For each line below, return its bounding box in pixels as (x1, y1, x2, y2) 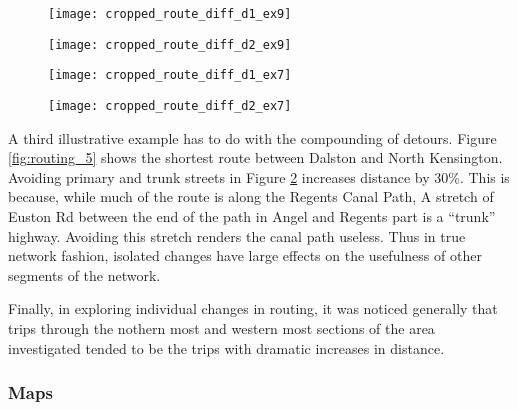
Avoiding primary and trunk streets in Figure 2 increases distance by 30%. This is (8, 166, 510, 187)
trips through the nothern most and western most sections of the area (8, 317, 435, 338)
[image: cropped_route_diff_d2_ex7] (48, 98, 292, 113)
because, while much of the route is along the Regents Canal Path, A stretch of (8, 186, 494, 207)
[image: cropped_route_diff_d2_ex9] (48, 37, 292, 52)
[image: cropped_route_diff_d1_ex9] (48, 7, 292, 21)
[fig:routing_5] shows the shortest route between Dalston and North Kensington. (8, 147, 503, 168)
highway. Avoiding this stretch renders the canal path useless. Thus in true (8, 225, 466, 246)
